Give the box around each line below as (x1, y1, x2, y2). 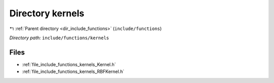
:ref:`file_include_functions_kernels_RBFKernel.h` (22, 69, 124, 75)
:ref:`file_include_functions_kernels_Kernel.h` (22, 61, 116, 67)
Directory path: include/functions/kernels (9, 35, 109, 41)
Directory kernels (9, 8, 85, 19)
